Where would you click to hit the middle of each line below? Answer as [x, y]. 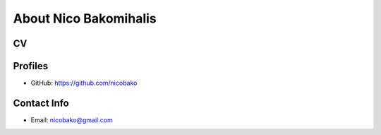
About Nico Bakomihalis [85, 18]
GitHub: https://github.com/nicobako [84, 83]
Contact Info [41, 103]
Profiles [31, 66]
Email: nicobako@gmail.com [72, 119]
